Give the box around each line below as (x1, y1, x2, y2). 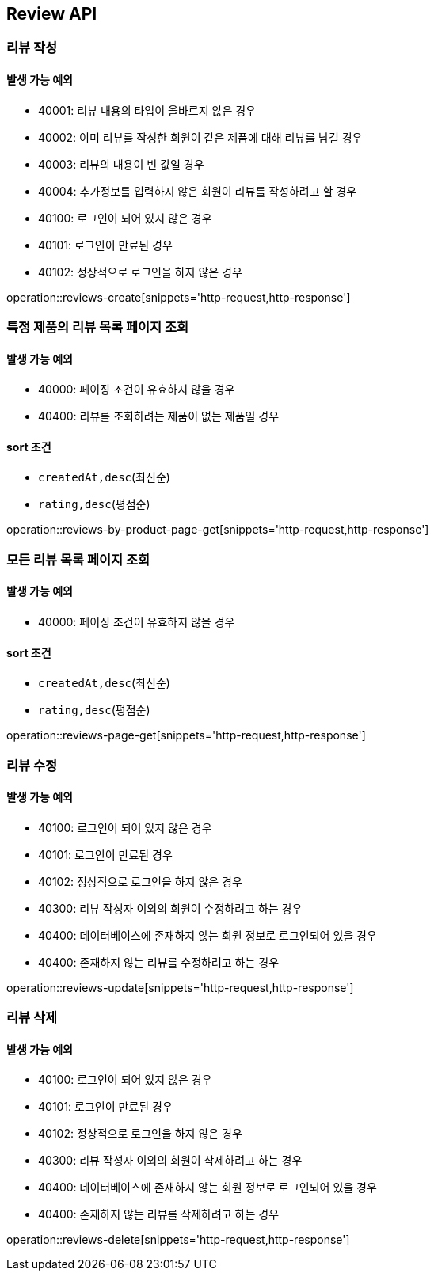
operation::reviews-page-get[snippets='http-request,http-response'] (6, 728, 366, 743)
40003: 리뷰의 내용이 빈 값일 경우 (38, 157, 204, 171)
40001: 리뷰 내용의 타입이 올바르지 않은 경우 (38, 103, 256, 117)
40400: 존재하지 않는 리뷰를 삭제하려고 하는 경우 (38, 1207, 280, 1222)
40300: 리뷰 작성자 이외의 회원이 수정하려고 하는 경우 (38, 901, 303, 915)
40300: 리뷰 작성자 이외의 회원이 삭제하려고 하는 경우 (38, 1153, 303, 1168)
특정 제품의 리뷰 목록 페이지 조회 (6, 319, 189, 336)
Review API (6, 4, 97, 24)
